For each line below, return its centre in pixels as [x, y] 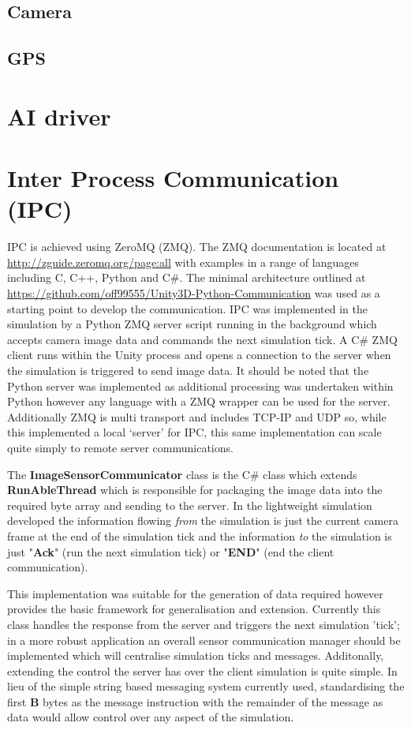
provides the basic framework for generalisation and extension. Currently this [194, 609]
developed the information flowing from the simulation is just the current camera [203, 520]
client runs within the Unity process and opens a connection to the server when [199, 355]
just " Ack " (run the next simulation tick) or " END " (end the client [171, 551]
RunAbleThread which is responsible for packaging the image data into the [195, 490]
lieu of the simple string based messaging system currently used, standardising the [206, 686]
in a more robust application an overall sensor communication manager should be [204, 640]
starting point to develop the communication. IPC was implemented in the [187, 308]
